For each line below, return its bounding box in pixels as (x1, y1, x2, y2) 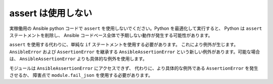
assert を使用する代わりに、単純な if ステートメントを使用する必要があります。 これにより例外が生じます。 (9, 41, 239, 48)
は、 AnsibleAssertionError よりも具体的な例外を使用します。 (9, 56, 148, 62)
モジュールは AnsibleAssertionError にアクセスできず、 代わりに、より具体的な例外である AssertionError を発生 (9, 65, 259, 71)
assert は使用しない (9, 8, 93, 19)
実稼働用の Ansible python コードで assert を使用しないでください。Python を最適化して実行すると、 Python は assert (9, 25, 262, 31)
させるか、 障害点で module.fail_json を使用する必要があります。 (9, 72, 153, 78)
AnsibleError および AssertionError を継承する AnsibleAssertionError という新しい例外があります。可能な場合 (9, 49, 260, 55)
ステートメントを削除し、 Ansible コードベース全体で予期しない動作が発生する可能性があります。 (9, 32, 213, 38)
